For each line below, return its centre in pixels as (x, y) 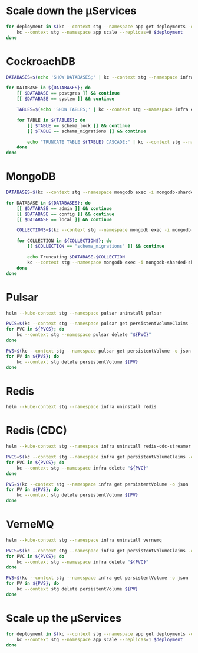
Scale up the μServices (64, 618)
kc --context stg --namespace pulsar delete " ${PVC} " (84, 335)
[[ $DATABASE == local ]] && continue (64, 219)
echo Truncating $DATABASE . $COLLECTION (76, 257)
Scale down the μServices (71, 11)
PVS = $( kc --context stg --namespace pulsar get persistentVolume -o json (99, 351)
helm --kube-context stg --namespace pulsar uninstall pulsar (84, 313)
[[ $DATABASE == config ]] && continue (66, 214)
